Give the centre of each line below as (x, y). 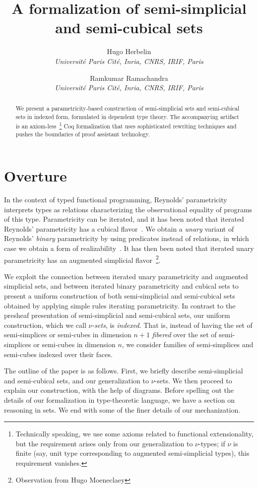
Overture (35, 176)
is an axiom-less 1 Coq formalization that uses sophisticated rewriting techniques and (126, 125)
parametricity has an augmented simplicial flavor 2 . (82, 259)
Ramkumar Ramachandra (129, 78)
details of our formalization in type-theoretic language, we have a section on (119, 399)
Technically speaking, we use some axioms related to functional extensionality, (134, 434)
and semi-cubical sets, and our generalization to (76, 380)
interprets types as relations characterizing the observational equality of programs (128, 209)
